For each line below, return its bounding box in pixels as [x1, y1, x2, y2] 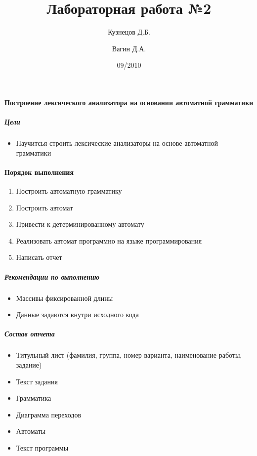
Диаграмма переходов [16, 409, 82, 419]
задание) [16, 359, 42, 370]
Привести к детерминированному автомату [16, 219, 144, 229]
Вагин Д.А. [112, 43, 146, 53]
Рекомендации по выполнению [4, 271, 99, 282]
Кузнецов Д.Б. [108, 27, 150, 37]
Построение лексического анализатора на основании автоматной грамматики [4, 97, 254, 107]
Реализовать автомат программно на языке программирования [16, 235, 202, 246]
